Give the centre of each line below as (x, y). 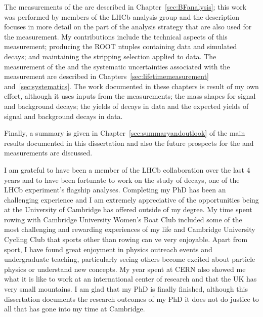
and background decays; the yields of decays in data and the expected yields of (126, 106)
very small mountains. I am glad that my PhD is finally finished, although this (126, 289)
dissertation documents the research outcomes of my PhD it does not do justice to (131, 299)
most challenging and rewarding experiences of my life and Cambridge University (130, 229)
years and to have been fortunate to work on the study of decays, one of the (122, 180)
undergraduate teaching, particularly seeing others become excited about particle (130, 259)
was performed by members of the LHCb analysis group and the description (122, 16)
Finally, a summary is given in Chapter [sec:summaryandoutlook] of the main (125, 133)
